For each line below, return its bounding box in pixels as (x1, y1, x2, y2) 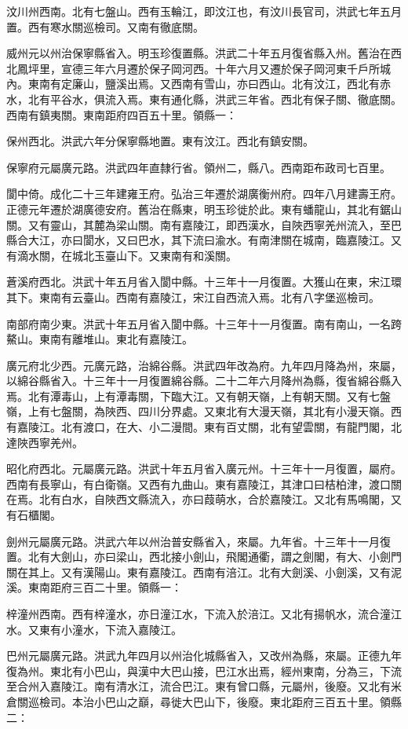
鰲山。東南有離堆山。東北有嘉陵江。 (6, 331, 193, 347)
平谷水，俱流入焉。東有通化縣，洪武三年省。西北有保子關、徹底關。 (49, 90, 402, 107)
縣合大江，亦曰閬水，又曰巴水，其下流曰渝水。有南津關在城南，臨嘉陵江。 (6, 232, 391, 248)
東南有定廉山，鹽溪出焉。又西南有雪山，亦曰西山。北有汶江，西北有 (27, 75, 380, 92)
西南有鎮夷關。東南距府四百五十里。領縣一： (6, 106, 237, 123)
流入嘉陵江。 (115, 621, 182, 637)
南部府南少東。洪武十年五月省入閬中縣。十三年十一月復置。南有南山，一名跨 (6, 315, 402, 332)
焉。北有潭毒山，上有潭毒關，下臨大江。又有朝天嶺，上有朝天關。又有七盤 (6, 387, 391, 404)
